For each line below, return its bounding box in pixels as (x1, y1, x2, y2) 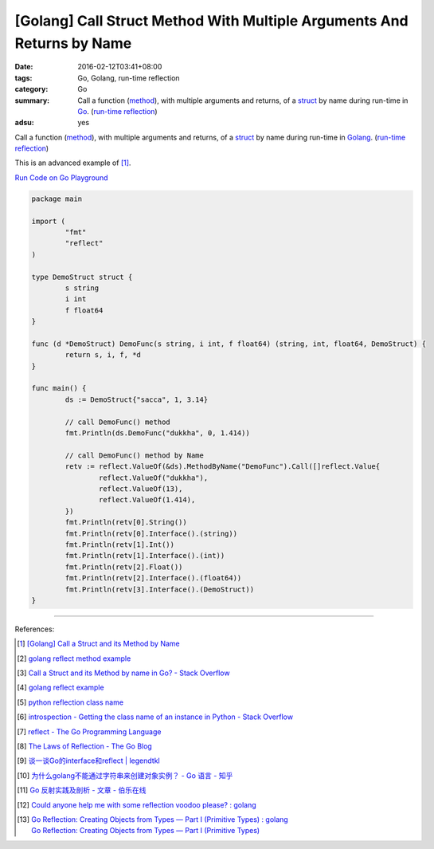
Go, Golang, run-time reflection (77, 73, 180, 83)
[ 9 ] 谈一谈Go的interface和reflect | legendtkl (17, 756, 160, 765)
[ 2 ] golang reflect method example (17, 654, 131, 663)
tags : (14, 73, 33, 83)
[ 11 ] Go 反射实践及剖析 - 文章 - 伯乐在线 (17, 785, 147, 795)
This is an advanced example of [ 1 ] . (14, 158, 131, 167)
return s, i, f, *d (65, 351, 141, 360)
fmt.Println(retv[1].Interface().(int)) (65, 551, 225, 560)
